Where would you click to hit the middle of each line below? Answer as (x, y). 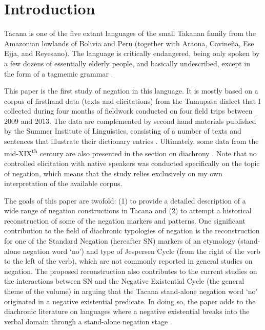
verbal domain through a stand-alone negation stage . (88, 321)
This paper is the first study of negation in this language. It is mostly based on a (131, 91)
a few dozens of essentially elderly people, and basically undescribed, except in (127, 63)
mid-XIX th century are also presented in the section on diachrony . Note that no (130, 152)
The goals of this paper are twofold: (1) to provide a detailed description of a (125, 200)
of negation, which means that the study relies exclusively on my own (113, 173)
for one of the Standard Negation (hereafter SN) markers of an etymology (120, 241)
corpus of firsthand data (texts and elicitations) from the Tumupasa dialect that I (132, 100)
